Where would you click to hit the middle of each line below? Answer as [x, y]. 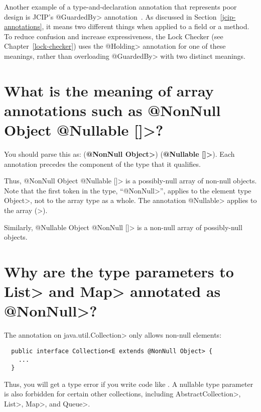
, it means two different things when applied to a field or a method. [146, 26]
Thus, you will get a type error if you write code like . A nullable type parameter [129, 384]
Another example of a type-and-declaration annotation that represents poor [120, 7]
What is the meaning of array [109, 90]
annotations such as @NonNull [112, 110]
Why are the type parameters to [119, 271]
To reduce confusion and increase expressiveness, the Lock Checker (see [114, 36]
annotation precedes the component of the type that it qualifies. [102, 164]
